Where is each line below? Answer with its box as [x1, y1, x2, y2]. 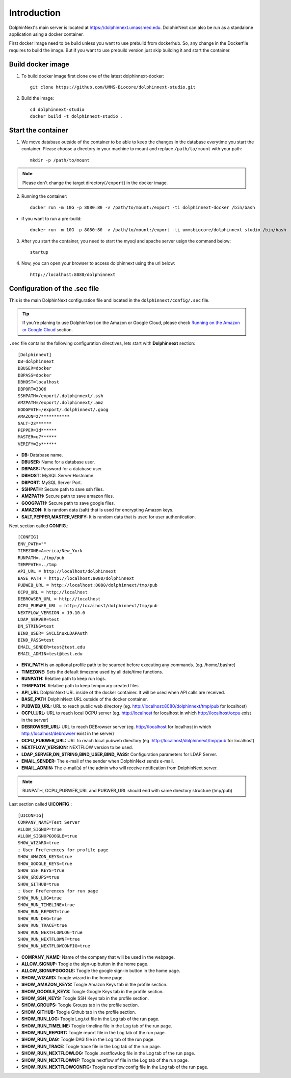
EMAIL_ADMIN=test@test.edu [18, 651, 83, 657]
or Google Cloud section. [22, 326, 73, 332]
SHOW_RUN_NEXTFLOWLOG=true [18, 929, 83, 935]
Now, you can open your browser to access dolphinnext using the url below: [21, 260, 175, 266]
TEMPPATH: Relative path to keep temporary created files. [21, 682, 140, 688]
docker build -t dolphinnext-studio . [30, 113, 124, 119]
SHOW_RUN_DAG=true [18, 916, 62, 921]
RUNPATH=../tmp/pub [18, 555, 65, 561]
